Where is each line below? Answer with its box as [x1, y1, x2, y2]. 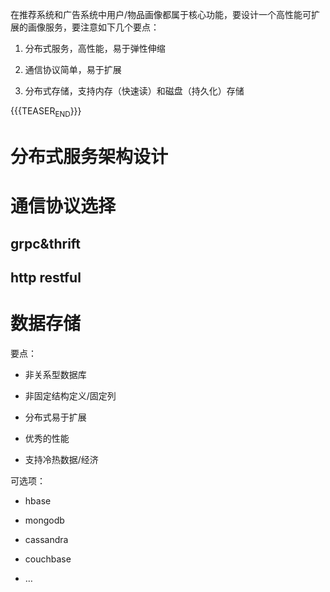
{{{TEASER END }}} [10, 105, 82, 119]
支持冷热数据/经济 [24, 453, 99, 465]
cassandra [24, 533, 69, 545]
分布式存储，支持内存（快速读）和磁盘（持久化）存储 [24, 85, 245, 97]
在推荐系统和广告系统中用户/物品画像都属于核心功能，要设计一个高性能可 [10, 9, 312, 20]
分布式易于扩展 [24, 411, 87, 423]
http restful [10, 269, 82, 286]
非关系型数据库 [24, 368, 87, 380]
